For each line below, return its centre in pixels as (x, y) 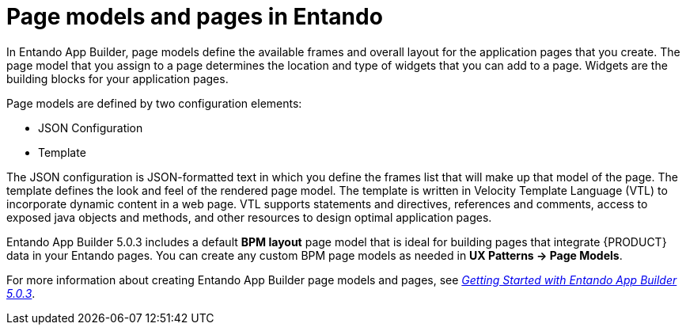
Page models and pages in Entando (195, 17)
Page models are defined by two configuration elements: (154, 103)
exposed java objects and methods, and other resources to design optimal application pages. (249, 217)
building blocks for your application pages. (117, 78)
